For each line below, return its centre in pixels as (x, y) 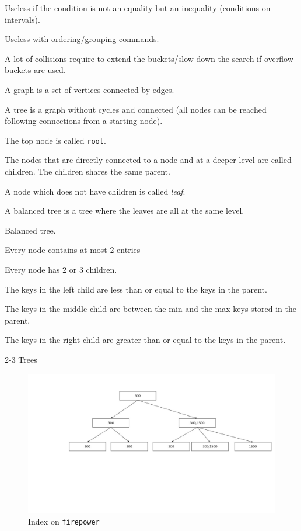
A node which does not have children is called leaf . (95, 191)
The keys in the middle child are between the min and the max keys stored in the (150, 309)
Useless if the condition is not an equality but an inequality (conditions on (138, 8)
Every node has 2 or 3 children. (61, 269)
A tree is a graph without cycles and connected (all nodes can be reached (136, 109)
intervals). (22, 19)
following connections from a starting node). (84, 121)
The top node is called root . (55, 140)
